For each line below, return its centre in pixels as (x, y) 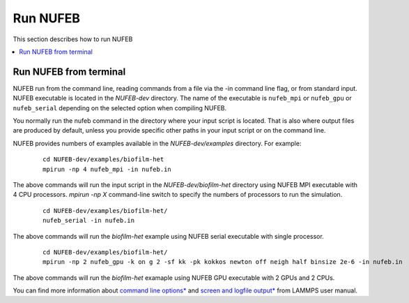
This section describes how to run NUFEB (73, 39)
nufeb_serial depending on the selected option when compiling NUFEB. (120, 108)
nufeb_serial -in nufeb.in (89, 221)
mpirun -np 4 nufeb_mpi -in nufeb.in (107, 169)
